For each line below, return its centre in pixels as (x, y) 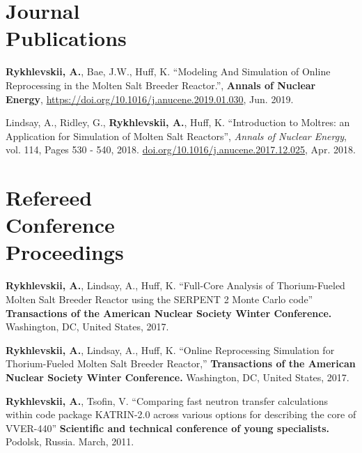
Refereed (49, 198)
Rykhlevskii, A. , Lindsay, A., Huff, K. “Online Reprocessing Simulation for (170, 350)
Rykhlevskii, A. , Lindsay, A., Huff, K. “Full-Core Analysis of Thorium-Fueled (175, 285)
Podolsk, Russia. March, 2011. (70, 442)
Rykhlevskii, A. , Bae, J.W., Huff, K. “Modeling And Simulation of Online (168, 71)
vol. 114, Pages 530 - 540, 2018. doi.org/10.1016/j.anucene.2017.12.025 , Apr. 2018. (181, 149)
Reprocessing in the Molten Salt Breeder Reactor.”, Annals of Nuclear (161, 85)
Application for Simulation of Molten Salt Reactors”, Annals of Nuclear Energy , (176, 136)
